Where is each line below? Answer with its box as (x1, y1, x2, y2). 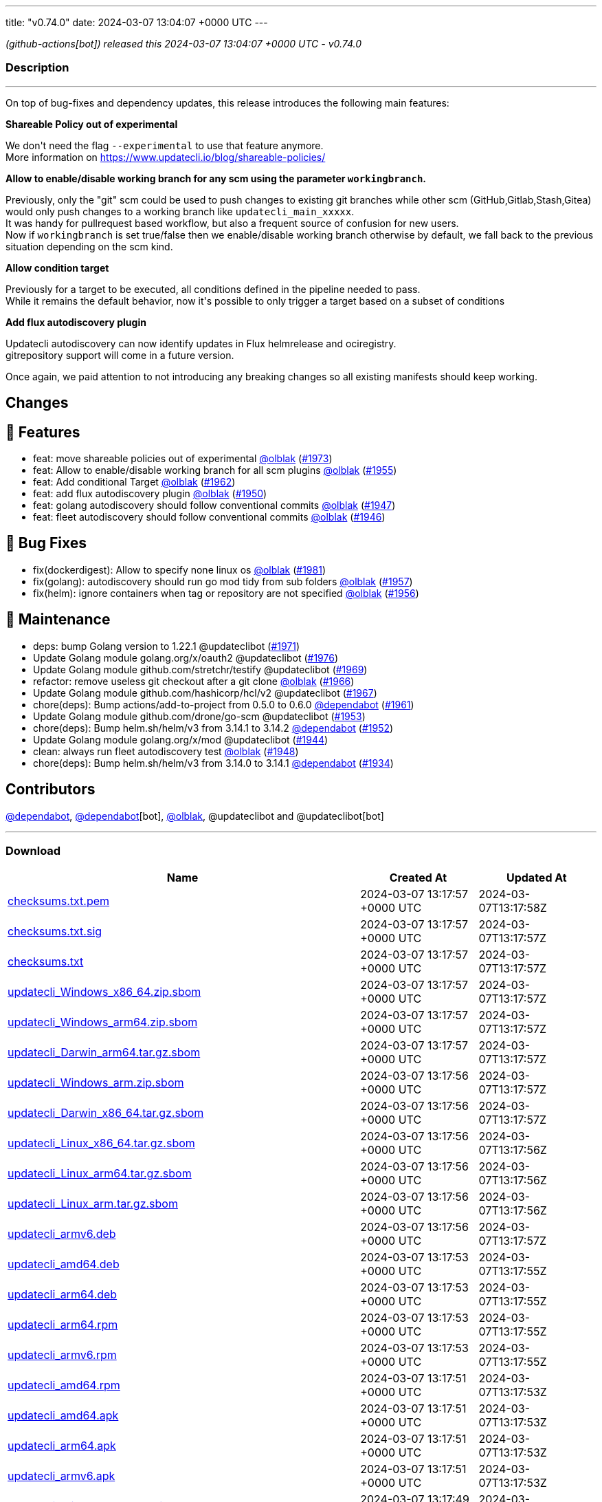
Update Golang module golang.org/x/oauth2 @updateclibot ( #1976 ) (33, 651, 338, 664)
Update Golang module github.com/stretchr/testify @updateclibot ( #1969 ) (33, 663, 368, 675)
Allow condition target (5, 261, 109, 274)
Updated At (506, 871, 567, 885)
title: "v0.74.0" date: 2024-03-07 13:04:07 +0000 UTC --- (5, 17, 268, 28)
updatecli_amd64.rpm (8, 1378, 120, 1393)
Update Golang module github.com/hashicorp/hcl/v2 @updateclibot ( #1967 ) (33, 686, 377, 699)
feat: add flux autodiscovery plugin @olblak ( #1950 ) (33, 488, 267, 500)
